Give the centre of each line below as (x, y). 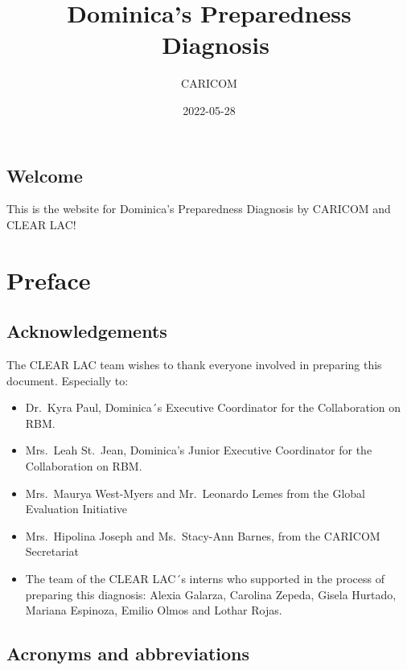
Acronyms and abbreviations (128, 654)
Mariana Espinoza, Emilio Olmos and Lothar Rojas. (154, 610)
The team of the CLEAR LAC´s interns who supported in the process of (205, 579)
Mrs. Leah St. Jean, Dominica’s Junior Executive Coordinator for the (199, 450)
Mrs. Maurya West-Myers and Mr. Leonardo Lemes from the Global (195, 493)
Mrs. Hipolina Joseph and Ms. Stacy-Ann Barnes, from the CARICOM (203, 535)
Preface (49, 280)
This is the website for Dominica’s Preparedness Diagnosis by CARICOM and (199, 209)
